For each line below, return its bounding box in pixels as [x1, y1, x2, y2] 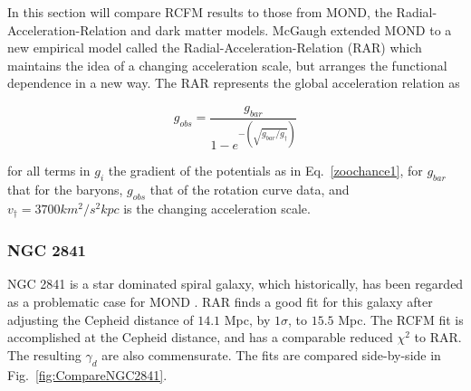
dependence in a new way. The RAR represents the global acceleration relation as [7, 73, 460, 92]
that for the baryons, [7, 179, 123, 198]
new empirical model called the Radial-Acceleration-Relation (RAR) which [7, 38, 422, 57]
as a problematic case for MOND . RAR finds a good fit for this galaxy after [7, 292, 433, 310]
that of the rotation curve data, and [149, 179, 350, 198]
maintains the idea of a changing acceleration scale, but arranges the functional [7, 55, 447, 74]
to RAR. [414, 328, 462, 347]
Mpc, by [224, 310, 271, 329]
